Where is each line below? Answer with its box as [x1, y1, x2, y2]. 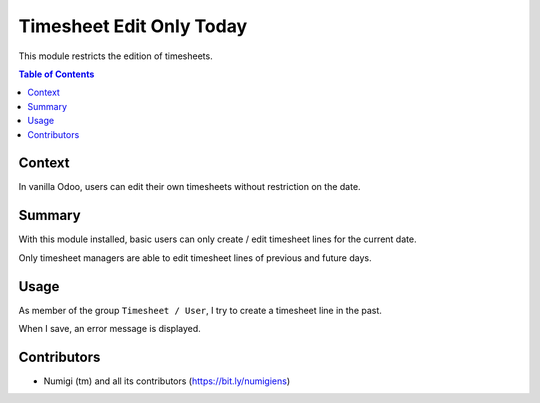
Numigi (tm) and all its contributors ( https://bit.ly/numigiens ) [43, 375, 291, 387]
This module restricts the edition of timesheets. [18, 50, 214, 62]
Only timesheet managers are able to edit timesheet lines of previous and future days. [18, 251, 372, 264]
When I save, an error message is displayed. [18, 323, 202, 334]
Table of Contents [18, 68, 95, 80]
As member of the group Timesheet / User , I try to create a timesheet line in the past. [18, 304, 382, 316]
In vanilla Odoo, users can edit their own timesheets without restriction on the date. [18, 181, 361, 193]
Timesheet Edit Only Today [18, 15, 248, 37]
